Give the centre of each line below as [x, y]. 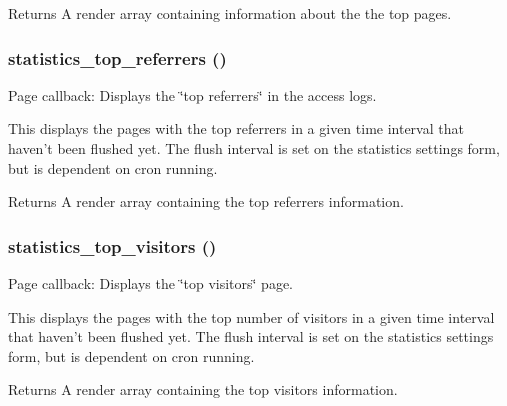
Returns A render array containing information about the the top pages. [230, 13]
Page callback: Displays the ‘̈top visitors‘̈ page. [151, 283]
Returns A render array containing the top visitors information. [203, 389]
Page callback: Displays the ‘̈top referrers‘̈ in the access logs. [192, 94]
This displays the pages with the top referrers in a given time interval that [236, 128]
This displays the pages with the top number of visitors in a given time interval [251, 316]
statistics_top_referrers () [117, 57]
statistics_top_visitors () [112, 245]
